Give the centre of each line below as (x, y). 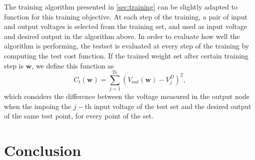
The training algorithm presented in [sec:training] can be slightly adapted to (121, 6)
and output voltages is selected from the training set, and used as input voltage (126, 26)
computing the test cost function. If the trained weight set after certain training (126, 55)
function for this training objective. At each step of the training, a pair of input (126, 16)
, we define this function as (73, 65)
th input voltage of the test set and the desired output (168, 106)
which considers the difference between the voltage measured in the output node (127, 96)
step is (14, 65)
